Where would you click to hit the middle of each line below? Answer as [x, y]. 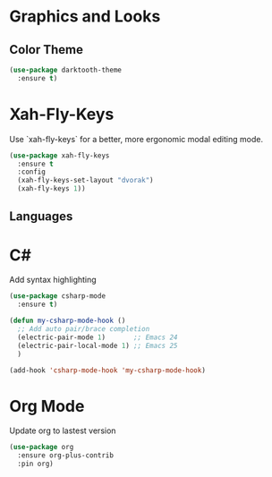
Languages [41, 217]
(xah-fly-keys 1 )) [52, 189]
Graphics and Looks [85, 17]
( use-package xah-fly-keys [59, 155]
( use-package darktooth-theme [66, 70]
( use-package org [42, 447]
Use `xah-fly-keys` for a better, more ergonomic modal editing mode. [136, 139]
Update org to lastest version [63, 430]
